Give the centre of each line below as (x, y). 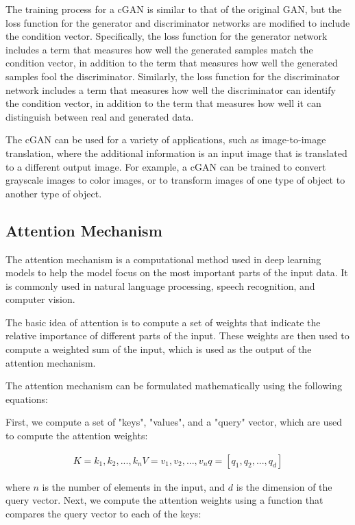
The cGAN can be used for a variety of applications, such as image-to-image (166, 139)
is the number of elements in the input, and (134, 486)
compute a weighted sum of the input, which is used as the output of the (159, 349)
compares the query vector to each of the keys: (103, 513)
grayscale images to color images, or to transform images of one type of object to (175, 180)
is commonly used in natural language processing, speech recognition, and (160, 285)
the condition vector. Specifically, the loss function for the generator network (167, 36)
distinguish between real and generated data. (100, 116)
